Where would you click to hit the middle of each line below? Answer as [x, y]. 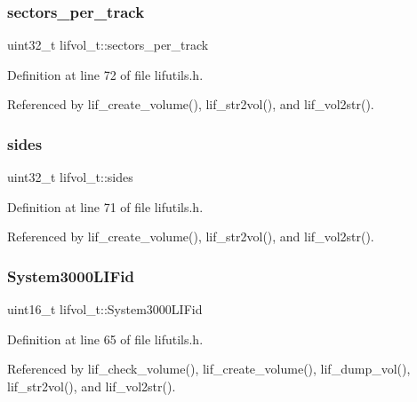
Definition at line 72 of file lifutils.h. [105, 74]
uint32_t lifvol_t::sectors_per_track [108, 45]
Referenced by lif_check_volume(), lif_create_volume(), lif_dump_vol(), [209, 369]
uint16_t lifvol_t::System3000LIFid [105, 309]
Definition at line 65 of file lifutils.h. [105, 339]
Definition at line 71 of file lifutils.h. [105, 206]
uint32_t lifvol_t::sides [70, 177]
